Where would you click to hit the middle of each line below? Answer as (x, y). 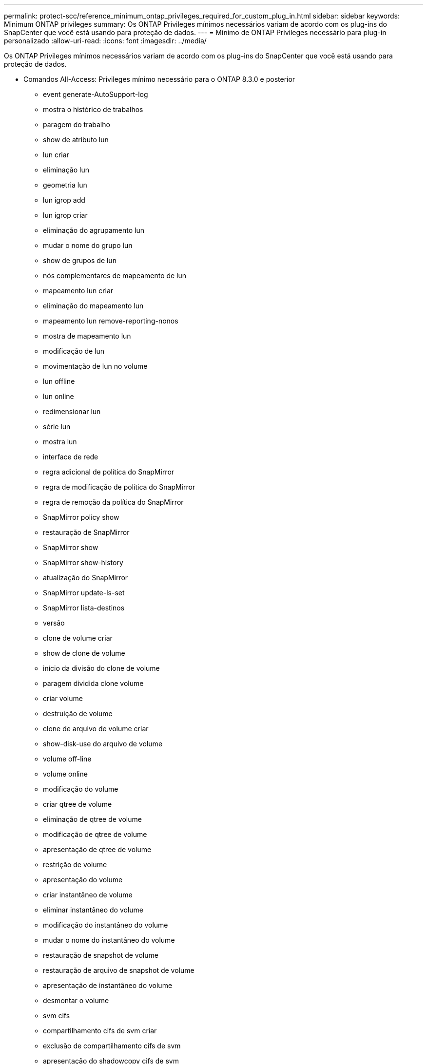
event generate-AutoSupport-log (96, 94)
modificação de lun (74, 351)
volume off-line (67, 759)
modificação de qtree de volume (95, 834)
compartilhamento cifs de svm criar (100, 1031)
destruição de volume (78, 713)
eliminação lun (66, 170)
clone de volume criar (78, 638)
